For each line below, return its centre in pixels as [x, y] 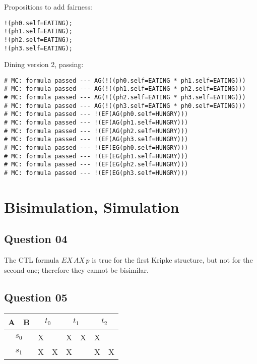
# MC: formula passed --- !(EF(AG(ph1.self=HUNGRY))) [96, 123]
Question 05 [36, 297]
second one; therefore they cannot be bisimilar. [76, 269]
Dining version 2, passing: [44, 64]
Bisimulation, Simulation [92, 206]
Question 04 [36, 239]
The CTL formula [32, 260]
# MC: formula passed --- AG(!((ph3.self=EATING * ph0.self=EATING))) [125, 106]
